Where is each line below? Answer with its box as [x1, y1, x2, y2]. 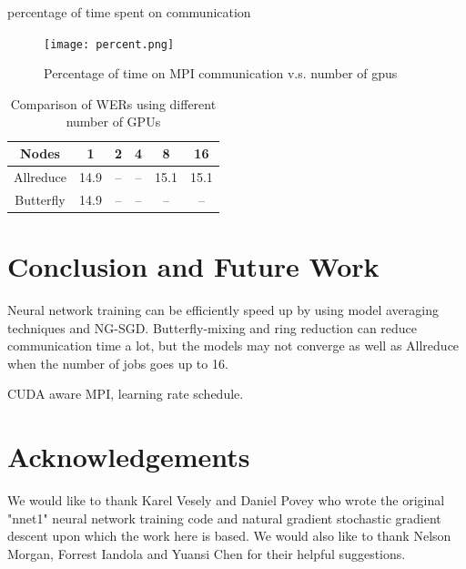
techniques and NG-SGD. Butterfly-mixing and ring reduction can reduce [7, 318, 418, 337]
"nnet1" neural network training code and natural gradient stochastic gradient [7, 508, 441, 527]
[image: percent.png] [44, 37, 175, 51]
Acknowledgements [7, 438, 250, 475]
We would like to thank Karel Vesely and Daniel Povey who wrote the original [7, 491, 445, 510]
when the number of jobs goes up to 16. [7, 353, 228, 372]
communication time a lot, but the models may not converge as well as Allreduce [7, 336, 460, 355]
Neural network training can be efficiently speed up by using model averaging [7, 300, 439, 319]
